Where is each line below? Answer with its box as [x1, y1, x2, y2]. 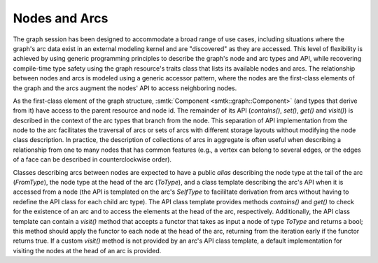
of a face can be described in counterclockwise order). [13, 155, 171, 164]
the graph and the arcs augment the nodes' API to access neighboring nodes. [13, 84, 237, 92]
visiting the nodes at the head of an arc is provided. [13, 246, 162, 255]
